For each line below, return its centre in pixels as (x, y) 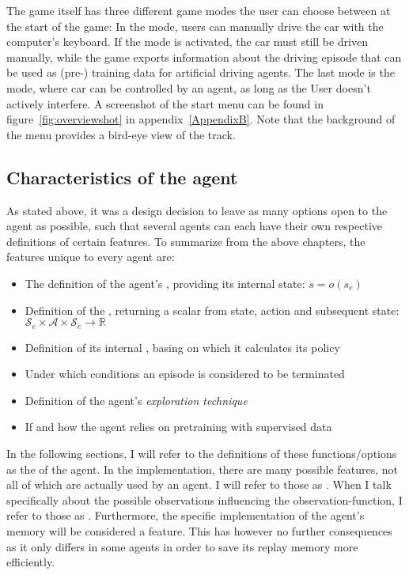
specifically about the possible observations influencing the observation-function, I (204, 499)
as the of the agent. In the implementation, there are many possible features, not (203, 469)
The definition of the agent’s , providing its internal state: (165, 283)
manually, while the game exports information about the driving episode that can (204, 57)
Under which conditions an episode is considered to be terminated (185, 374)
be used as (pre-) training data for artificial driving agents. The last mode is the (201, 72)
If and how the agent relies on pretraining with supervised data (178, 427)
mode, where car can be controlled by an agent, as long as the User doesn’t (189, 87)
